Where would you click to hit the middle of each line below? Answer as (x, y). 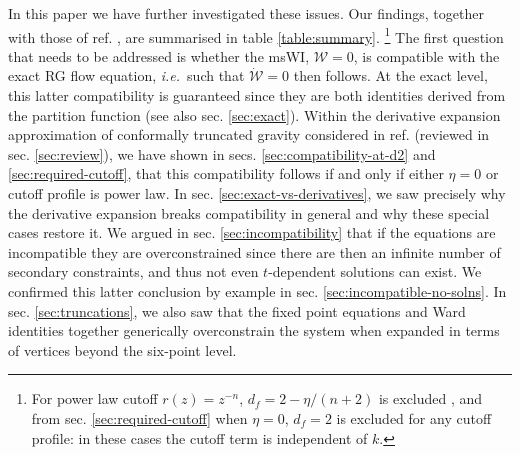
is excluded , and (430, 398)
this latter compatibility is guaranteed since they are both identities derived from (257, 95)
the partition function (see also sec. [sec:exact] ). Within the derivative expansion (254, 114)
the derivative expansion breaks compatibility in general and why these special (249, 212)
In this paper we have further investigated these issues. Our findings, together (246, 13)
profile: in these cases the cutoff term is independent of (199, 437)
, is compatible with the (426, 55)
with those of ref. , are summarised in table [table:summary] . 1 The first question (256, 35)
